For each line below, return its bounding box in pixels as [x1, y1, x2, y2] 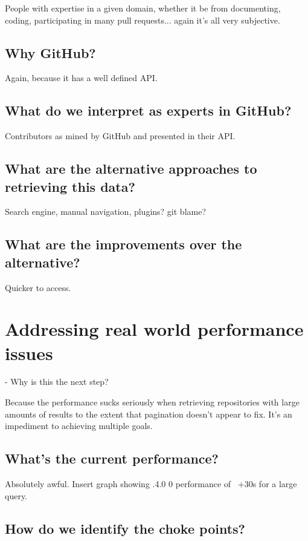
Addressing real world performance [5, 316, 304, 341]
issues [5, 340, 53, 365]
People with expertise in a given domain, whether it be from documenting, [5, 2, 281, 14]
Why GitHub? [5, 43, 96, 62]
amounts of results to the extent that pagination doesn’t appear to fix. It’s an [5, 407, 292, 420]
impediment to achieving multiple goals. [5, 419, 153, 432]
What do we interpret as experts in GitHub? [5, 101, 292, 120]
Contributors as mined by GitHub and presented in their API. [5, 130, 236, 142]
